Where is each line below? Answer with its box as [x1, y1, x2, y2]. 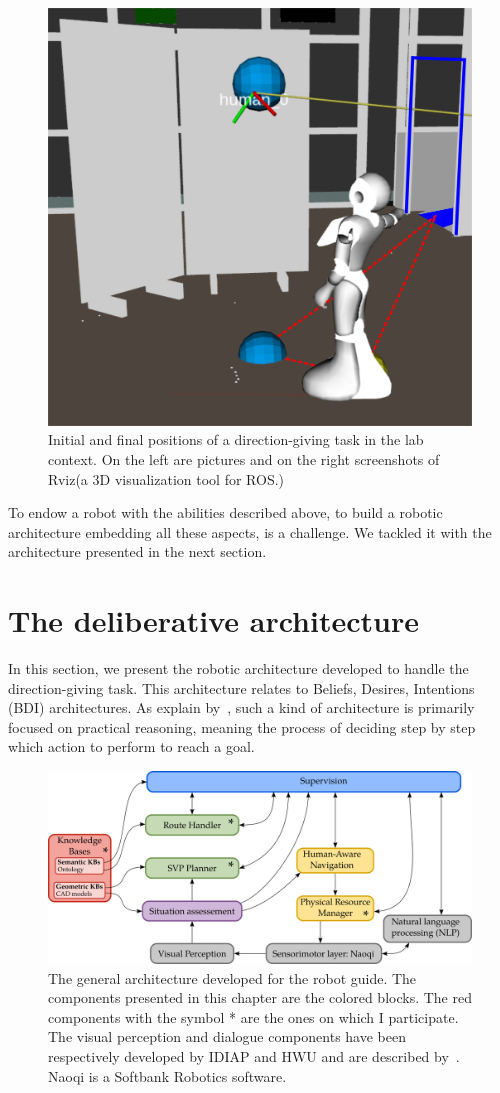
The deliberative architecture [8, 600, 419, 641]
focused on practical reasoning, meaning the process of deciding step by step [8, 716, 476, 737]
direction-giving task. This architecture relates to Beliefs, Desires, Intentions [8, 677, 475, 698]
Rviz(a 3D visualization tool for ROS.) [48, 468, 284, 489]
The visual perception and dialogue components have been [48, 1026, 406, 1047]
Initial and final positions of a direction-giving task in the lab [48, 429, 424, 450]
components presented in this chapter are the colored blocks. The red [48, 987, 472, 1008]
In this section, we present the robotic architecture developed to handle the [8, 658, 469, 679]
